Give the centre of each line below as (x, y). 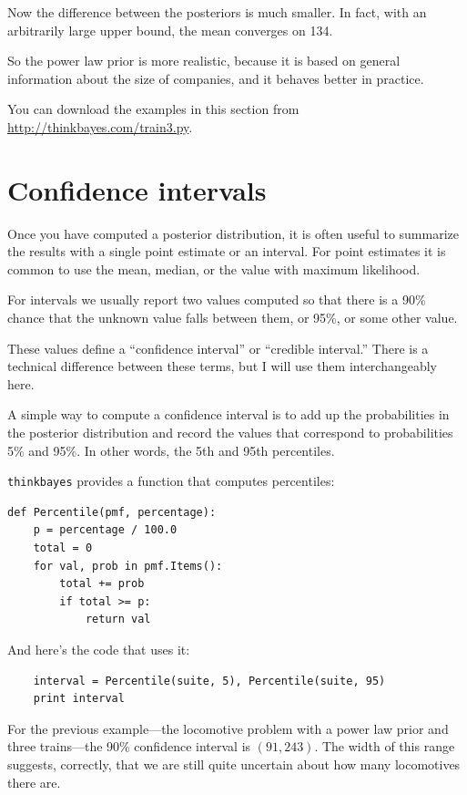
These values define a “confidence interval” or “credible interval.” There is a (218, 348)
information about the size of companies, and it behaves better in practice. (216, 78)
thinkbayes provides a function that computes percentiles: (171, 481)
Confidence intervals (137, 189)
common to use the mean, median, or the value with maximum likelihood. (214, 268)
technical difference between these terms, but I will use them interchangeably (223, 366)
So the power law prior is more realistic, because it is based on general (204, 61)
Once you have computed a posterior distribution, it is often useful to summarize (233, 233)
